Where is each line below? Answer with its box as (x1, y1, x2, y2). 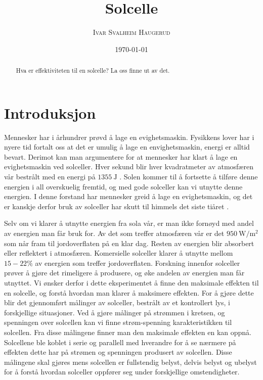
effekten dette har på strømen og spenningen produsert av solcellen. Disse (4, 347, 232, 357)
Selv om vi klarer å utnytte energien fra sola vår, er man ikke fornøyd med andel (4, 218, 254, 228)
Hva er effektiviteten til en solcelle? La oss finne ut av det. (16, 66, 170, 75)
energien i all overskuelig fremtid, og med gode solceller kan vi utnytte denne (4, 181, 243, 192)
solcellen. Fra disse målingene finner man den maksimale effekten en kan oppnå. (4, 326, 252, 337)
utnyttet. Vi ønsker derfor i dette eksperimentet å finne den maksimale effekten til (4, 277, 259, 288)
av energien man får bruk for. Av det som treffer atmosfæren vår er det (4, 228, 225, 239)
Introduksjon (4, 102, 96, 123)
